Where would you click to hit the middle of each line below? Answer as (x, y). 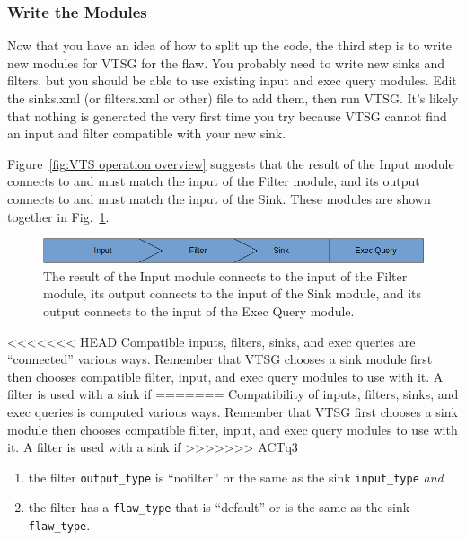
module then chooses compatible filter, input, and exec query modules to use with (233, 429)
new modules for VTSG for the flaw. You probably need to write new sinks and (226, 62)
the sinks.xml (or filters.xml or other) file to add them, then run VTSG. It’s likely (233, 98)
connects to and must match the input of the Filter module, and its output (214, 181)
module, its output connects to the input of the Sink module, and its (233, 293)
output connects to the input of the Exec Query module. (199, 311)
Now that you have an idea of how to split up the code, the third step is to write (229, 45)
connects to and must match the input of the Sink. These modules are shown (219, 198)
